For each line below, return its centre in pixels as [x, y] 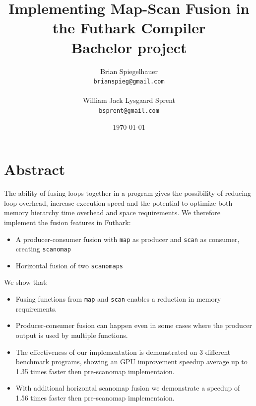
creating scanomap [43, 249]
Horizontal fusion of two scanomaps [69, 265]
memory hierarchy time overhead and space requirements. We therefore [112, 212]
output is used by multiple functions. [72, 335]
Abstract [35, 169]
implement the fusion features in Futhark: [67, 222]
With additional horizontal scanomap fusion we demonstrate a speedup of [128, 388]
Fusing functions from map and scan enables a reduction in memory [118, 299]
